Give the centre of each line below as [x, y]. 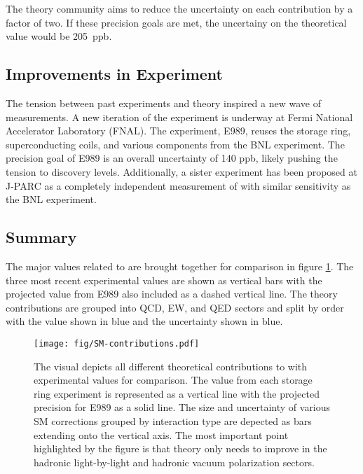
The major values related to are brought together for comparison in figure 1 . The [180, 266]
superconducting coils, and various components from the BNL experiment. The [175, 144]
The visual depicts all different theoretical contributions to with [171, 366]
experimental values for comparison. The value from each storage [173, 380]
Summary [41, 237]
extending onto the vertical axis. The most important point [161, 434]
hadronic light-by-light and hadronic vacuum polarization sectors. [174, 462]
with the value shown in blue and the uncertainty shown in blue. [144, 321]
